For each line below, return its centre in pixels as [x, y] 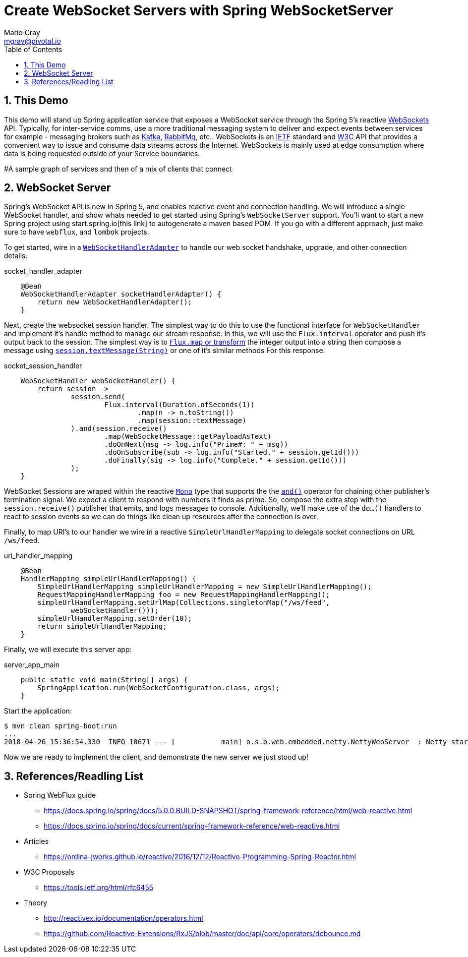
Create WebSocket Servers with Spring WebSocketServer [199, 10]
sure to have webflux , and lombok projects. [77, 232]
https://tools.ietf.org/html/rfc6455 [98, 888]
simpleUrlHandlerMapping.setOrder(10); [115, 619]
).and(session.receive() [119, 429]
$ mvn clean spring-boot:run [60, 726]
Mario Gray [22, 32]
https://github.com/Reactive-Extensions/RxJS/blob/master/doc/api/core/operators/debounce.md [202, 934]
